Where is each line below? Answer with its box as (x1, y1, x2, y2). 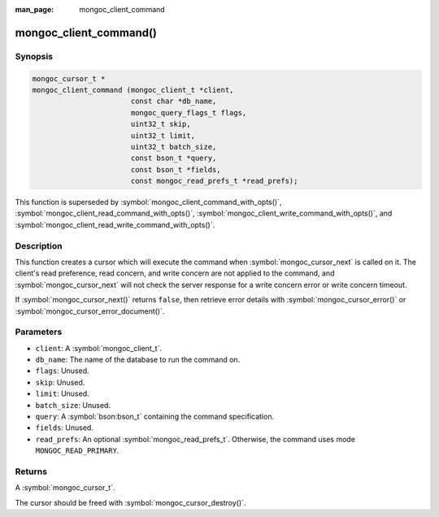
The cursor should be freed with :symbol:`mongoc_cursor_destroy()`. (15, 497, 246, 507)
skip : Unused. (35, 377, 85, 387)
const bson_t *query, (130, 154, 217, 163)
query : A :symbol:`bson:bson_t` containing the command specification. (35, 411, 275, 422)
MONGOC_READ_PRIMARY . (35, 445, 120, 455)
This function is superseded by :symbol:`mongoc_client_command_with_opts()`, (15, 198, 282, 207)
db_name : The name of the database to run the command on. (35, 354, 241, 365)
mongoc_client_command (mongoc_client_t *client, (32, 85, 234, 94)
